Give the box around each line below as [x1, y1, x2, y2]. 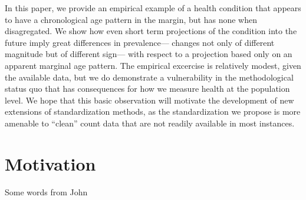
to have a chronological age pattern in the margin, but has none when [5, 13, 257, 25]
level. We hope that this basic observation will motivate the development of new [5, 94, 294, 106]
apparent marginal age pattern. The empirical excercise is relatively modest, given [5, 59, 301, 71]
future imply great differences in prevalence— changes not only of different [5, 36, 275, 48]
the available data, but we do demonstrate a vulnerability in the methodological [5, 71, 294, 83]
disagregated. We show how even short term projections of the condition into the [5, 25, 297, 37]
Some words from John [5, 185, 88, 198]
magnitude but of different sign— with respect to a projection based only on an [5, 48, 292, 60]
